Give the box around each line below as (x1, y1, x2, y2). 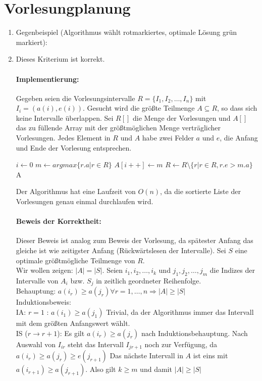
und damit (140, 364, 172, 374)
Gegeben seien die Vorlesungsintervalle (16, 92, 135, 103)
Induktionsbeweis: (16, 297, 71, 307)
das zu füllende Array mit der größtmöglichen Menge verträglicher (16, 122, 221, 133)
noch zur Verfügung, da (144, 339, 218, 349)
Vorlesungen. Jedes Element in (16, 132, 111, 143)
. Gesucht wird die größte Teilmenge (83, 103, 195, 113)
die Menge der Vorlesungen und (133, 112, 231, 123)
